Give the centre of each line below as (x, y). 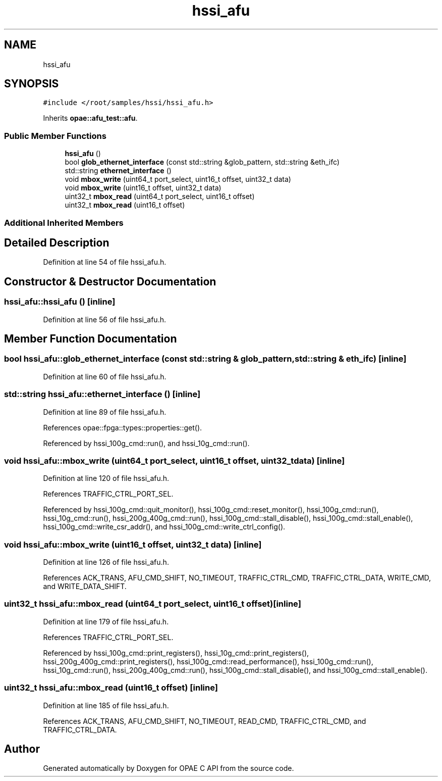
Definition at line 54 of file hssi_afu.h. (105, 262)
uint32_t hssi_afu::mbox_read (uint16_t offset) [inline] (111, 688)
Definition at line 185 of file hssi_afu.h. (106, 705)
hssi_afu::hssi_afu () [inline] (60, 302)
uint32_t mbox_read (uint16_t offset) (125, 205)
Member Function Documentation (91, 339)
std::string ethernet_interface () (118, 171)
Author (22, 749)
